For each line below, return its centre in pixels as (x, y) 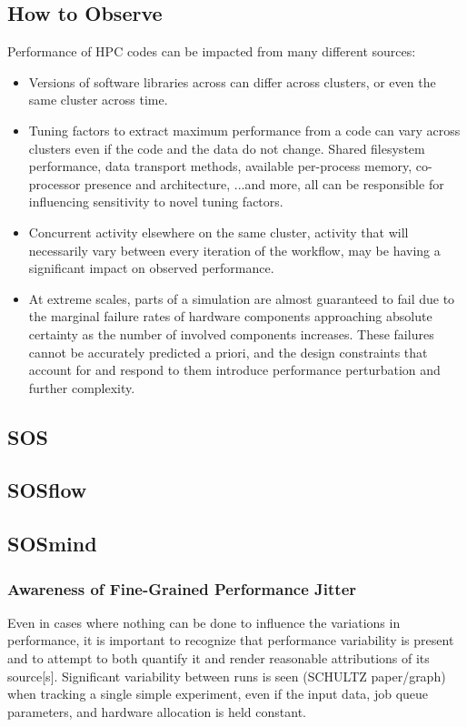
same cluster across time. (98, 100)
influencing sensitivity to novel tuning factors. (156, 202)
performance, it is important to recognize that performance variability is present (231, 640)
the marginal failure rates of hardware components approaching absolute (230, 316)
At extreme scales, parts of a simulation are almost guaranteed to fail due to (242, 298)
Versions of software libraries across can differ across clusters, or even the (232, 81)
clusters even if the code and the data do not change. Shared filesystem (227, 148)
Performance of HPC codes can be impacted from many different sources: (212, 51)
